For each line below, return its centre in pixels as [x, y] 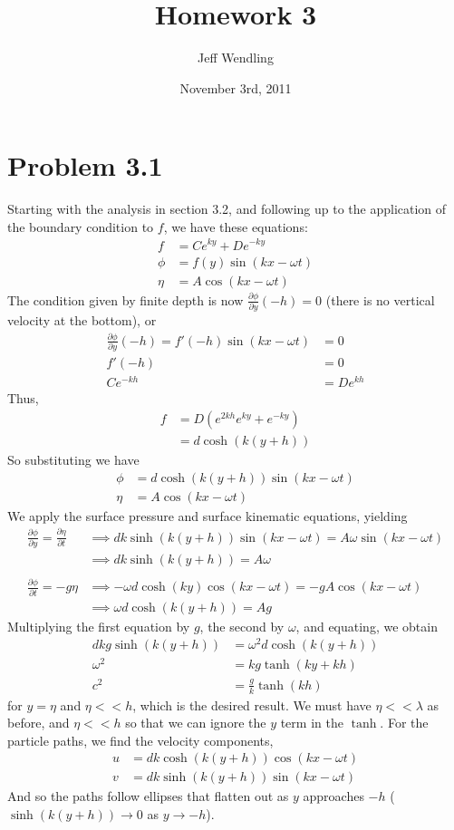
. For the [404, 723]
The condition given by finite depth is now [126, 299]
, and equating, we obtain [367, 626]
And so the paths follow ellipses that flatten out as [148, 796]
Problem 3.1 [85, 165]
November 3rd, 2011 [236, 87]
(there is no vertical [380, 299]
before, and [39, 723]
